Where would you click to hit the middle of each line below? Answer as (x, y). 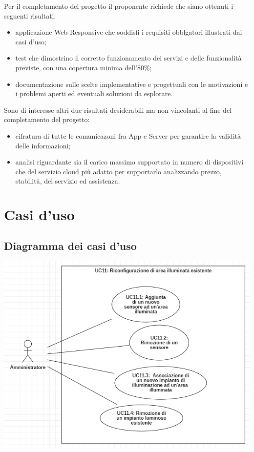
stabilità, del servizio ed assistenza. (68, 181)
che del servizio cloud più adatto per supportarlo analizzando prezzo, (118, 171)
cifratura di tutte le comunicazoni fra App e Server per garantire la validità (128, 135)
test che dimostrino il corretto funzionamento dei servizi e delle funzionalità (128, 58)
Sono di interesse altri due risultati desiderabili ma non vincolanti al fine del (118, 110)
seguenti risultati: (30, 15)
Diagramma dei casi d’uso (70, 245)
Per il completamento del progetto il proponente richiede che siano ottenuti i (119, 6)
